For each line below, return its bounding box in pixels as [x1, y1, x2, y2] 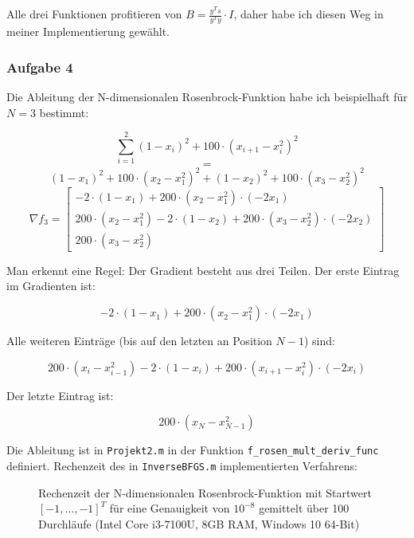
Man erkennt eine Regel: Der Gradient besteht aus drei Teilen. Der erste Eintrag [6, 261, 400, 278]
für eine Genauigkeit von [109, 500, 230, 516]
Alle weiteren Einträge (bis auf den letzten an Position [6, 332, 272, 349]
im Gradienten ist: [6, 277, 96, 294]
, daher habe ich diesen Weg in [233, 6, 384, 22]
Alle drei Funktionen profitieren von [6, 6, 182, 22]
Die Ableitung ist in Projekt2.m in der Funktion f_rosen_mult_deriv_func [6, 442, 379, 458]
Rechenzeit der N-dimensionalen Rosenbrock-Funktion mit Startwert [38, 484, 372, 501]
